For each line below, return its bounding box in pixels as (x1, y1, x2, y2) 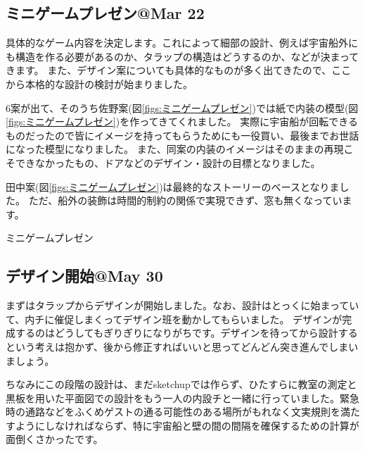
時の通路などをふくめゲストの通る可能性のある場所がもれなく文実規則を (6, 404, 340, 419)
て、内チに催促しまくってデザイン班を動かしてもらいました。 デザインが (6, 311, 342, 326)
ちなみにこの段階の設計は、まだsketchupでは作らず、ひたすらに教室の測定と (6, 377, 357, 392)
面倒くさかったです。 (6, 432, 103, 446)
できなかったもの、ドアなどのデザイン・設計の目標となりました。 (15, 155, 321, 170)
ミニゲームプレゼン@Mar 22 (6, 2, 205, 24)
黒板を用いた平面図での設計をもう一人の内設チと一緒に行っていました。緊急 (6, 390, 359, 405)
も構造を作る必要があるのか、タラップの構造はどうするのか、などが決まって (6, 49, 359, 63)
